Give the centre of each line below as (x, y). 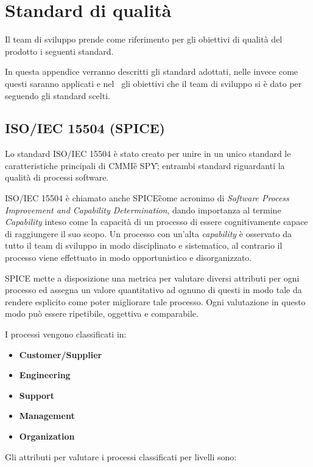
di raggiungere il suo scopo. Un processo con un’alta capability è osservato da (148, 233)
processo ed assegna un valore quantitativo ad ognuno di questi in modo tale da (153, 290)
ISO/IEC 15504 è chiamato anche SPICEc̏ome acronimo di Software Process (147, 198)
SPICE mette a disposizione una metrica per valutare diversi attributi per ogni (152, 278)
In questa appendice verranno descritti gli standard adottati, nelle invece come (152, 71)
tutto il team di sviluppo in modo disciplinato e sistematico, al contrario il (144, 245)
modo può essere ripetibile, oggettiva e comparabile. (102, 313)
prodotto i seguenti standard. (59, 51)
